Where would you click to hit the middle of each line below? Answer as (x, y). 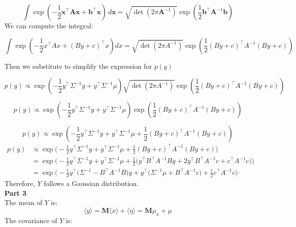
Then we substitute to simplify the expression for (78, 66)
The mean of (24, 202)
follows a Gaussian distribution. (91, 183)
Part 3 (15, 193)
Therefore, (20, 183)
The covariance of (31, 220)
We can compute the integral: (49, 25)
